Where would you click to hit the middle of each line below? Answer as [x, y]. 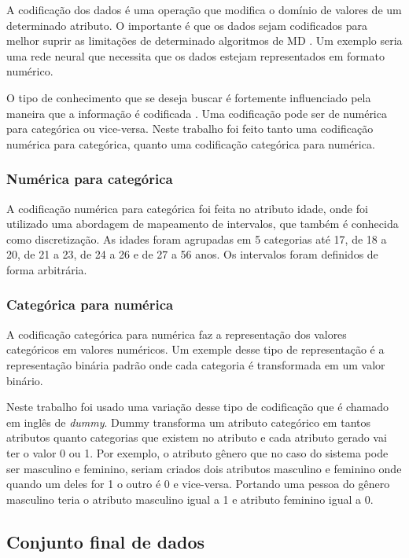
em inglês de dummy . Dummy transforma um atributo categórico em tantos [188, 422]
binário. [25, 380]
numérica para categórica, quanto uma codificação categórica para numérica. [191, 143]
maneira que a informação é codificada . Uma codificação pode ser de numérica [197, 113]
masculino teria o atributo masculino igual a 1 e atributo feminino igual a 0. [190, 499]
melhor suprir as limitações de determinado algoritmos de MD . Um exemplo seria [204, 40]
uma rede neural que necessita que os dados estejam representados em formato [195, 55]
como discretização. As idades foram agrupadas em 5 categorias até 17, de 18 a [197, 239]
